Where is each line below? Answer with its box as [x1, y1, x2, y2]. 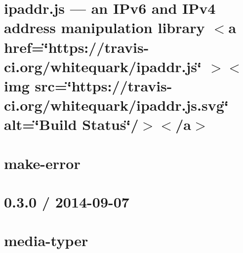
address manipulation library [4, 17, 205, 38]
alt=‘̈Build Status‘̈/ [4, 114, 139, 134]
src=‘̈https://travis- [35, 75, 172, 95]
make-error [4, 153, 81, 173]
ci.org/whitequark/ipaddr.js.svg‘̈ [4, 95, 229, 115]
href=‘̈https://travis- [4, 37, 149, 57]
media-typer [4, 230, 88, 251]
